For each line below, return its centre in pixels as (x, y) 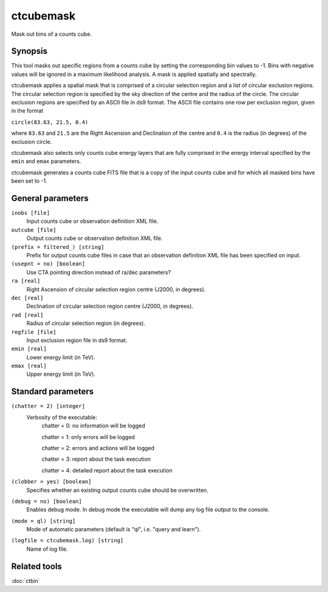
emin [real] (29, 349)
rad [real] (27, 315)
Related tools (36, 566)
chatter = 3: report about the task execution (96, 459)
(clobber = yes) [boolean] (51, 482)
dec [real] (27, 298)
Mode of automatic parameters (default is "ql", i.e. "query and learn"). (114, 529)
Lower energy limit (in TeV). (61, 357)
